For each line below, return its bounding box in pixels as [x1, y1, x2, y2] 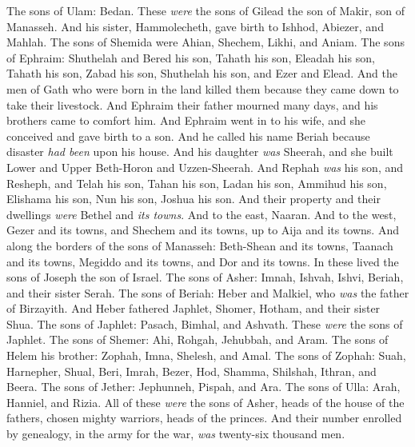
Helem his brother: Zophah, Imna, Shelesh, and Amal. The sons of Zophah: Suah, [6, 347, 406, 364]
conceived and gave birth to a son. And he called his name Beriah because [6, 127, 370, 144]
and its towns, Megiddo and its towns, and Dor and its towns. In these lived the [6, 253, 399, 269]
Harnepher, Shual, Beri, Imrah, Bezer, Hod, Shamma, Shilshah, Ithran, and [6, 362, 377, 379]
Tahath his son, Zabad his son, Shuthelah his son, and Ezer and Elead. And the [6, 65, 398, 82]
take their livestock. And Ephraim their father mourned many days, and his [6, 96, 378, 113]
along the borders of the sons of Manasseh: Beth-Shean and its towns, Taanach [6, 237, 393, 253]
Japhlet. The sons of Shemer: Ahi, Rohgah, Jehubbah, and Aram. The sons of [6, 331, 389, 348]
